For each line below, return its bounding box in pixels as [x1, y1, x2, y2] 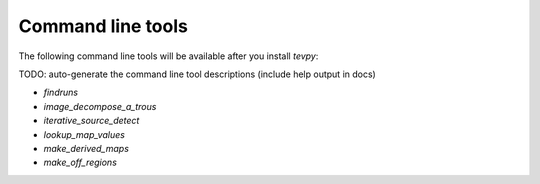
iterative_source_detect [43, 115, 140, 127]
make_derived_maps [43, 142, 130, 154]
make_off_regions [43, 156, 117, 169]
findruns [43, 86, 79, 99]
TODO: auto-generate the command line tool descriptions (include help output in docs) [18, 68, 377, 80]
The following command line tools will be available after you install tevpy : [18, 50, 319, 62]
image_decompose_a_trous [43, 100, 157, 112]
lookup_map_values [43, 128, 125, 140]
